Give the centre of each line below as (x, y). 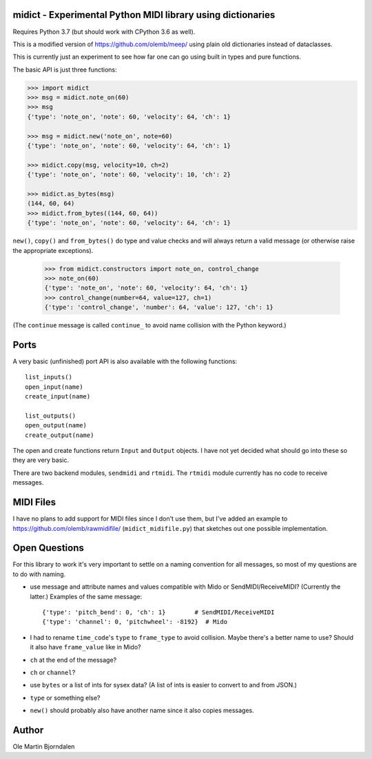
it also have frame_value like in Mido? (85, 647)
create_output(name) (60, 435)
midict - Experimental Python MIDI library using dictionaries (144, 15)
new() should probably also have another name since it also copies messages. (142, 711)
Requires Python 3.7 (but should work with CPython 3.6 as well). (104, 32)
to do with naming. (39, 574)
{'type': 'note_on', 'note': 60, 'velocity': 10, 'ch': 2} (129, 175)
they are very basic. (41, 460)
